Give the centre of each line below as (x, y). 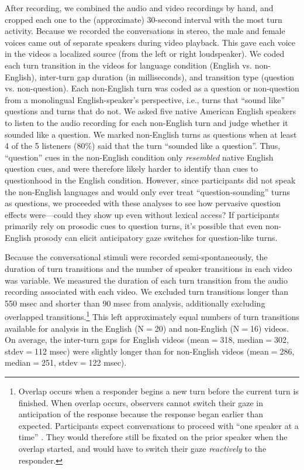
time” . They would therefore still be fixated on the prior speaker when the (153, 437)
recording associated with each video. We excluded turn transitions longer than (147, 292)
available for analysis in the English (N (75, 328)
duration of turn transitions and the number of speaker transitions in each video (148, 269)
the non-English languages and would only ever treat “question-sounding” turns (148, 191)
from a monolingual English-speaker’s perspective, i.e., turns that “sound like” (145, 99)
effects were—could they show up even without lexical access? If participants (142, 214)
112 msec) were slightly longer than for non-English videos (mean (152, 351)
